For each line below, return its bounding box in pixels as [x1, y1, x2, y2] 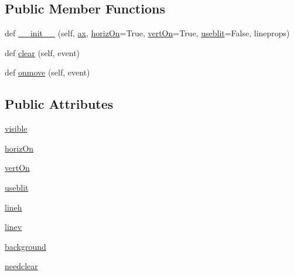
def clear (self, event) [5, 46, 80, 59]
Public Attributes [5, 95, 114, 113]
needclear [5, 260, 38, 272]
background [5, 240, 46, 252]
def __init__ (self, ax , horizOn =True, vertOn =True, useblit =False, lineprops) [5, 27, 290, 39]
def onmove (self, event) [5, 66, 90, 78]
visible [5, 122, 28, 135]
